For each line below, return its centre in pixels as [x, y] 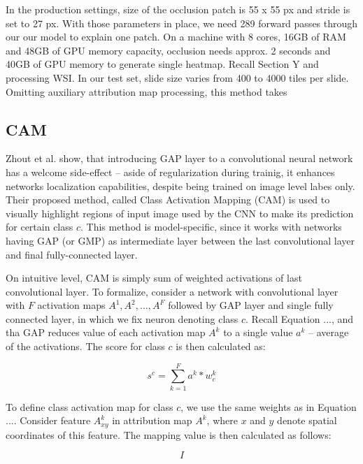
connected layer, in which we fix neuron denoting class [122, 318]
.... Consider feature [48, 420]
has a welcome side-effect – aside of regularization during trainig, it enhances [170, 172]
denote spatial [307, 420]
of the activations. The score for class [85, 346]
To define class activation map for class [90, 406]
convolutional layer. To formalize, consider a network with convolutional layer [172, 291]
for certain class [40, 227]
